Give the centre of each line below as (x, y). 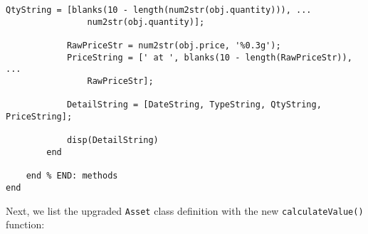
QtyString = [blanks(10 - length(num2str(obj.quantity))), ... (159, 10)
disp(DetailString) (112, 140)
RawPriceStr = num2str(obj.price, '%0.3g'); (174, 45)
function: (25, 224)
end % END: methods (72, 176)
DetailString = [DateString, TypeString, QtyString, (194, 105)
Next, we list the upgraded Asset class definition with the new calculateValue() (185, 210)
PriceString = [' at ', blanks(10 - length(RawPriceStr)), (209, 57)
